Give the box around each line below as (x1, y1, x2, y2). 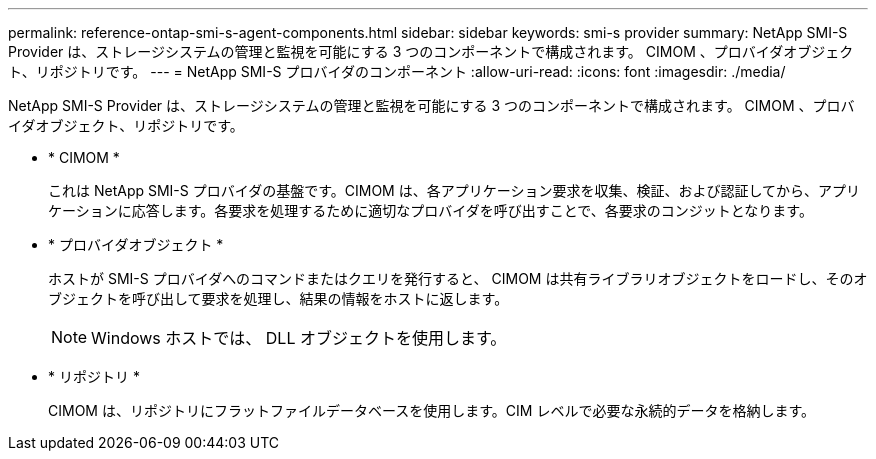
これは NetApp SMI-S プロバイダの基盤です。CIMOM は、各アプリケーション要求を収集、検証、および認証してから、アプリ (48, 182, 860, 199)
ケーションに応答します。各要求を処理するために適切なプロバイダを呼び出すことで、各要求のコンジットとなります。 (48, 202, 813, 219)
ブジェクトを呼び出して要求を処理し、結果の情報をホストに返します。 (48, 290, 509, 307)
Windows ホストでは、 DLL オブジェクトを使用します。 (91, 328, 507, 348)
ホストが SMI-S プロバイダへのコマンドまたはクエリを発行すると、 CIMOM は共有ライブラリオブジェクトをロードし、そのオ (48, 270, 868, 287)
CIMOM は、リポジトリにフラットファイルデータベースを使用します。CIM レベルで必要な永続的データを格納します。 (48, 402, 815, 419)
